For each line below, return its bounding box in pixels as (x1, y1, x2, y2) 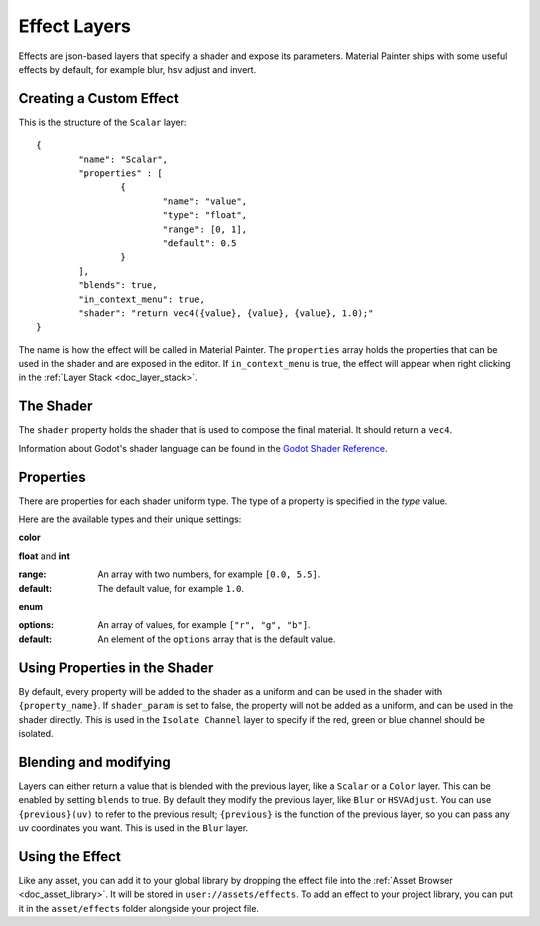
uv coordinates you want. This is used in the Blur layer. (18, 821, 249, 834)
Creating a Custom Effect (18, 90, 179, 107)
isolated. (18, 727, 54, 739)
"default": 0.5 (162, 237, 237, 249)
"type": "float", (162, 210, 248, 221)
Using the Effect (18, 848, 122, 865)
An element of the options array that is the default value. (97, 633, 336, 645)
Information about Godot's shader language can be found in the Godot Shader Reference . (18, 442, 388, 454)
